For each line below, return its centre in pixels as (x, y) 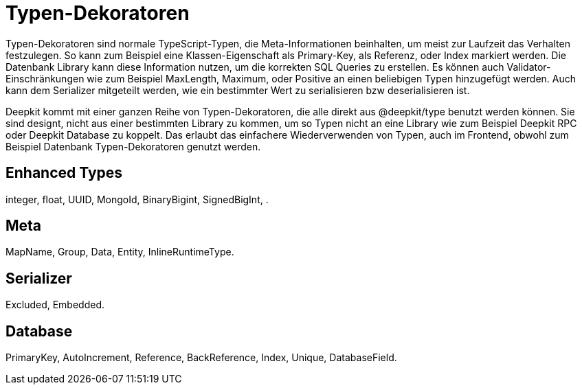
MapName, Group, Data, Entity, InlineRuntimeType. (120, 252)
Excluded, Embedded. (55, 305)
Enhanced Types (64, 173)
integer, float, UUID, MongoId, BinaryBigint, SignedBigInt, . (137, 199)
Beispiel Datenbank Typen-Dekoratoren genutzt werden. (133, 146)
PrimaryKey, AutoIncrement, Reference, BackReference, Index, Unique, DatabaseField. (201, 358)
